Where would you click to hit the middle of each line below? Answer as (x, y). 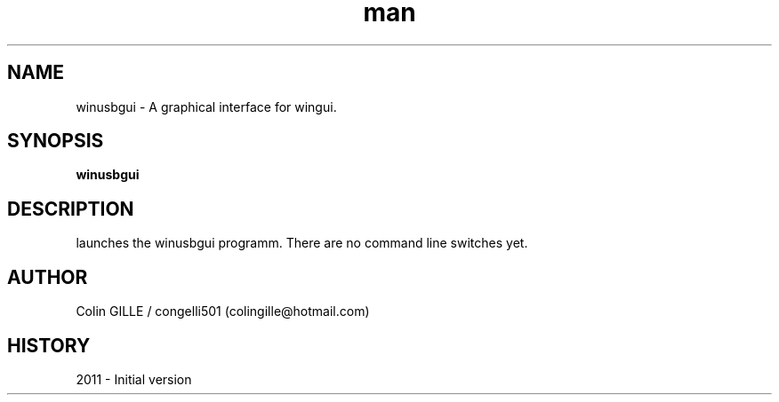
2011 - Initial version (134, 379)
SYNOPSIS (56, 141)
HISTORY (49, 345)
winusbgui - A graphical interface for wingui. (206, 106)
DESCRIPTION (71, 209)
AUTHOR (48, 277)
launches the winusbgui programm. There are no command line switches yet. (302, 243)
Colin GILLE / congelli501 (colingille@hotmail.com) (223, 311)
